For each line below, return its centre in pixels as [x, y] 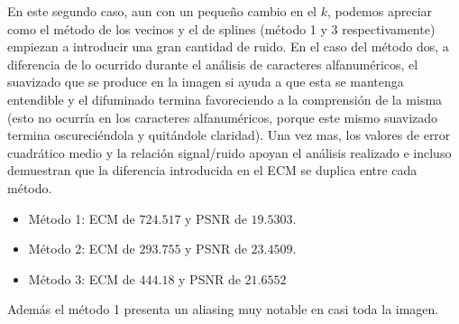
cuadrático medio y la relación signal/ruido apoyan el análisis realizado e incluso [229, 152]
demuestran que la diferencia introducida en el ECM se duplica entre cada [212, 170]
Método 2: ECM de [82, 249]
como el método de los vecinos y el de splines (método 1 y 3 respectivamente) [221, 28]
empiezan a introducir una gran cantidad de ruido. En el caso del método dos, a [228, 46]
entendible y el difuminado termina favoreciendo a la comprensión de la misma [225, 99]
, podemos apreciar [380, 11]
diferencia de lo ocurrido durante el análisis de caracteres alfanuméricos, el [213, 64]
